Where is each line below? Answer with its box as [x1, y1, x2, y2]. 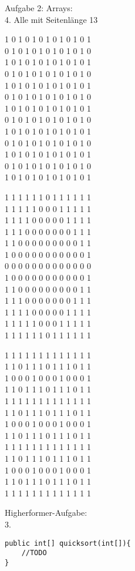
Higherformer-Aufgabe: [5, 506, 87, 519]
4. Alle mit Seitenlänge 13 [5, 13, 98, 25]
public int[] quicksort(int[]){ [5, 539, 131, 548]
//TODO [21, 549, 47, 557]
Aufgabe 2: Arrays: [5, 2, 73, 14]
